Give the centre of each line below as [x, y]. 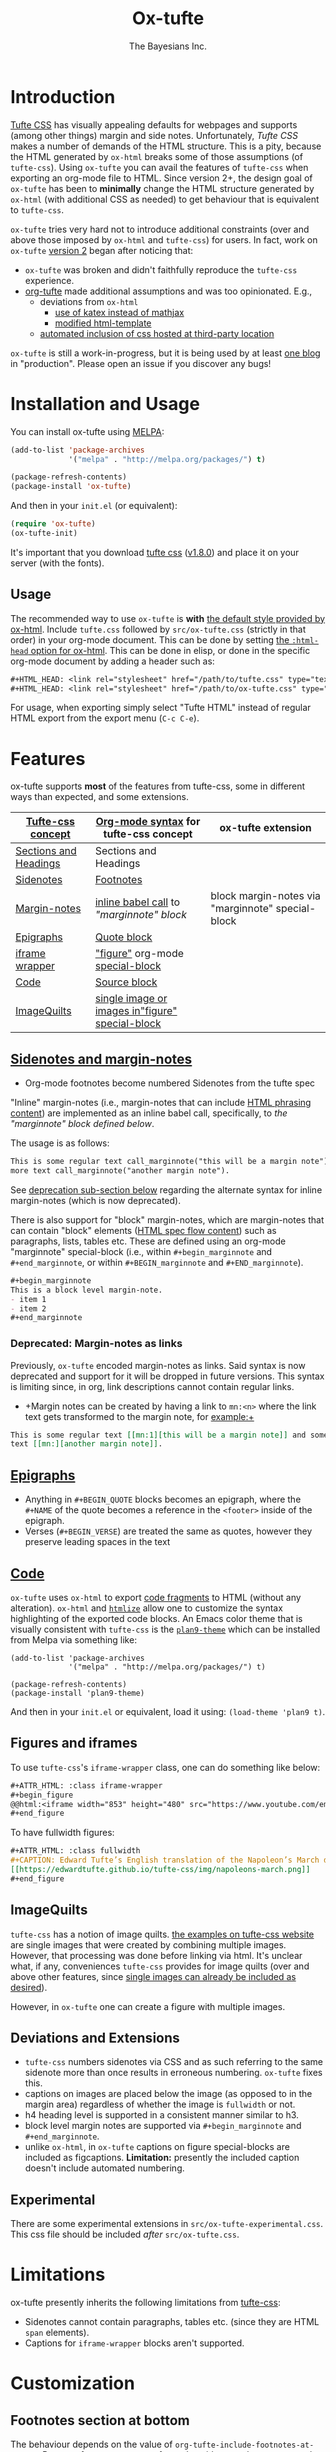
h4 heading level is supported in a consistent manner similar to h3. [162, 2115]
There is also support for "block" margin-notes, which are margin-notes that [167, 1219]
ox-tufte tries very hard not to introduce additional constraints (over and [160, 229]
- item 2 [28, 1308]
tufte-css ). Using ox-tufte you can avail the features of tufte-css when [159, 167]
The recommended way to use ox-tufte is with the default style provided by [168, 618]
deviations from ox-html [89, 301]
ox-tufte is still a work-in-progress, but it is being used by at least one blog [165, 353]
